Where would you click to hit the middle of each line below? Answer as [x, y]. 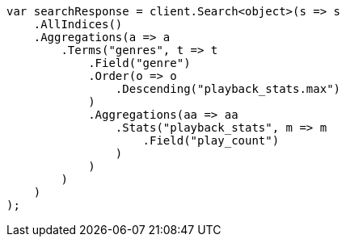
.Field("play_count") [211, 140]
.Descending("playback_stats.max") [228, 89]
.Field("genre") [139, 63]
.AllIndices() [78, 24]
